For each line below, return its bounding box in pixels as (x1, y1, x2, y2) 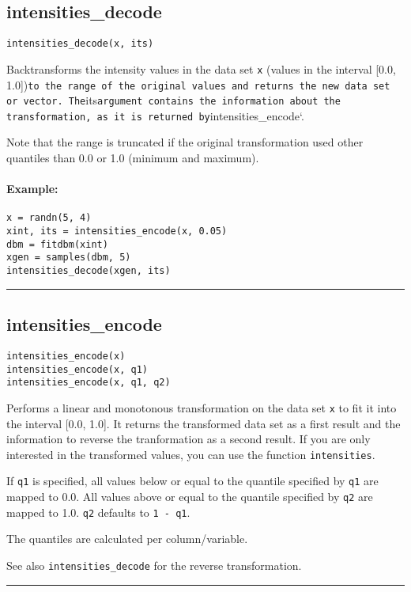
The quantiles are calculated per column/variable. (6, 530, 248, 547)
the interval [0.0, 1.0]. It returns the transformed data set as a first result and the (6, 415, 401, 431)
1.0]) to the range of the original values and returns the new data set (6, 76, 390, 93)
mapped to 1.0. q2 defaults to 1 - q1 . (6, 503, 190, 520)
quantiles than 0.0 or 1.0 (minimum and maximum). (6, 150, 259, 166)
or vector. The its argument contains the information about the (6, 92, 341, 108)
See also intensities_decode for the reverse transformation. (6, 556, 302, 573)
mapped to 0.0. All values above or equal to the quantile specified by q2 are (6, 488, 373, 505)
